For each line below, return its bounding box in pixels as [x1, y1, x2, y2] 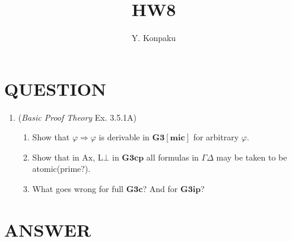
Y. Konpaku [131, 32, 176, 44]
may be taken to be [216, 150, 287, 163]
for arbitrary [193, 131, 239, 143]
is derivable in [99, 131, 150, 143]
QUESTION [4, 76, 107, 100]
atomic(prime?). [32, 162, 91, 175]
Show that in [32, 150, 80, 163]
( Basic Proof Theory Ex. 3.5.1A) [18, 111, 137, 123]
